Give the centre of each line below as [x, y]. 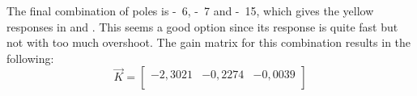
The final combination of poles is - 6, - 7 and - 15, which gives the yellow [190, 10]
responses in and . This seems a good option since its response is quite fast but [202, 26]
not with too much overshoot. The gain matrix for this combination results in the [209, 42]
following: [30, 58]
